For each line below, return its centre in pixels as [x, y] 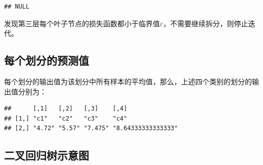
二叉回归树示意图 [47, 155]
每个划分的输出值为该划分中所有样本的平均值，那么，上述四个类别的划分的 [128, 81]
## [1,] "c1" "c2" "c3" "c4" [66, 118]
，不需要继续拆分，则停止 [206, 23]
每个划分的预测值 [47, 60]
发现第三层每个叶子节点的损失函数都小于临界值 [82, 23]
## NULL [17, 7]
